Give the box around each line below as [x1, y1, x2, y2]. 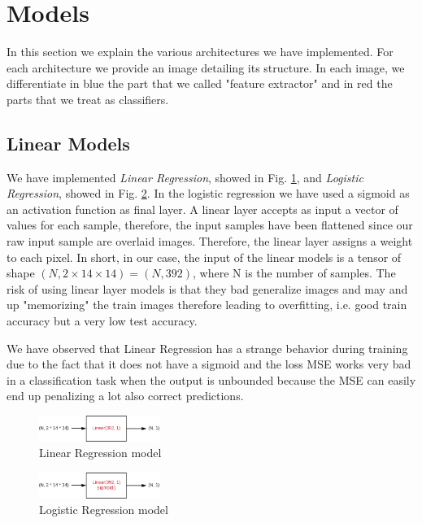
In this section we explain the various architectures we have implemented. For [7, 43, 394, 60]
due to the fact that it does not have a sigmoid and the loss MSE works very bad [7, 355, 411, 373]
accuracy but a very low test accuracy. [7, 312, 198, 329]
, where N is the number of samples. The [193, 264, 396, 281]
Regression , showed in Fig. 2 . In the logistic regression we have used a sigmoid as [7, 185, 410, 202]
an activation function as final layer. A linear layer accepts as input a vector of [7, 200, 398, 217]
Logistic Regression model [39, 501, 168, 518]
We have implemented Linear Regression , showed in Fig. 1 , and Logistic [7, 168, 363, 185]
